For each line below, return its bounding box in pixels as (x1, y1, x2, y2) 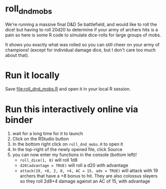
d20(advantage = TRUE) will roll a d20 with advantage (19, 163, 129, 169)
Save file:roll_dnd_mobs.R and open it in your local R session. (5, 86, 131, 92)
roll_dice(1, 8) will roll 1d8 (19, 157, 78, 163)
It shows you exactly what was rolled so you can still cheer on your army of (5, 41, 160, 47)
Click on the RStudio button (12, 136, 69, 142)
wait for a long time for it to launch (12, 131, 83, 137)
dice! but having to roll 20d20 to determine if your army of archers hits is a (5, 26, 158, 32)
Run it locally (5, 69, 60, 81)
